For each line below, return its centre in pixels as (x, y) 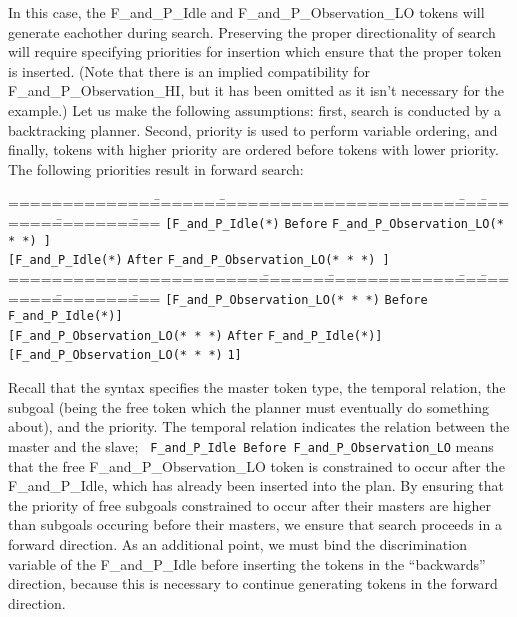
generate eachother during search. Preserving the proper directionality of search (252, 31)
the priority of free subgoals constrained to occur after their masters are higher (249, 504)
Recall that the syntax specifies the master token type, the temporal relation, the (257, 387)
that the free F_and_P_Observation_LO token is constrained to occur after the (256, 465)
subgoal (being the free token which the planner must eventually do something (248, 406)
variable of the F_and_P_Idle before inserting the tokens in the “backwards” (247, 563)
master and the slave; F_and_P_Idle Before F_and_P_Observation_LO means (251, 445)
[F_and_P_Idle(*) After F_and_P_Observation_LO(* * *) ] (199, 260)
